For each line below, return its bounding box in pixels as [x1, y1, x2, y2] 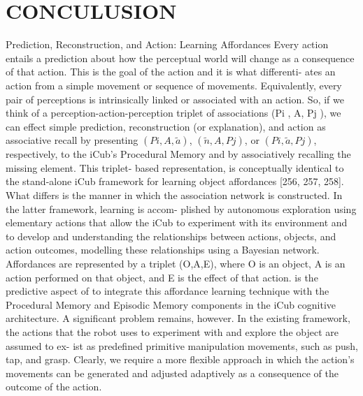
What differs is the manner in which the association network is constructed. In [6, 188, 343, 203]
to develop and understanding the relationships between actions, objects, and [6, 228, 336, 243]
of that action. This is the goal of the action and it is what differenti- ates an [6, 64, 336, 79]
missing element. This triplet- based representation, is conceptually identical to [6, 160, 344, 175]
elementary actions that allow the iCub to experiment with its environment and [6, 215, 348, 230]
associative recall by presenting [6, 133, 138, 147]
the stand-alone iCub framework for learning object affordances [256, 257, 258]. [6, 174, 344, 189]
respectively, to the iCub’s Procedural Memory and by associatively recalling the [6, 147, 351, 161]
